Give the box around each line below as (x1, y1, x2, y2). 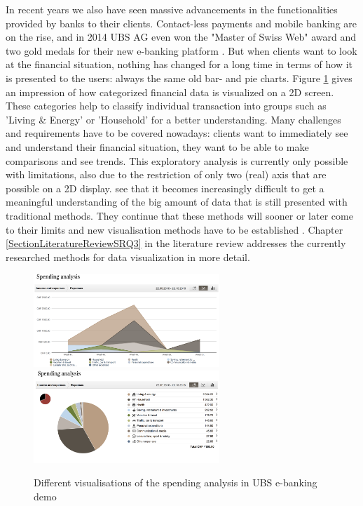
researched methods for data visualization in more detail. (6, 249, 250, 264)
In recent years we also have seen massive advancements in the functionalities (6, 2, 338, 16)
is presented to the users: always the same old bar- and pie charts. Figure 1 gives (6, 70, 352, 85)
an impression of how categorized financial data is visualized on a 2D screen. (6, 84, 334, 99)
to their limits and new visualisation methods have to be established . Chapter (6, 222, 343, 237)
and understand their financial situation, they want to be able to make (6, 139, 309, 154)
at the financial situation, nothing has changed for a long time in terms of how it (6, 57, 352, 72)
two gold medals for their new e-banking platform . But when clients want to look (6, 43, 357, 58)
